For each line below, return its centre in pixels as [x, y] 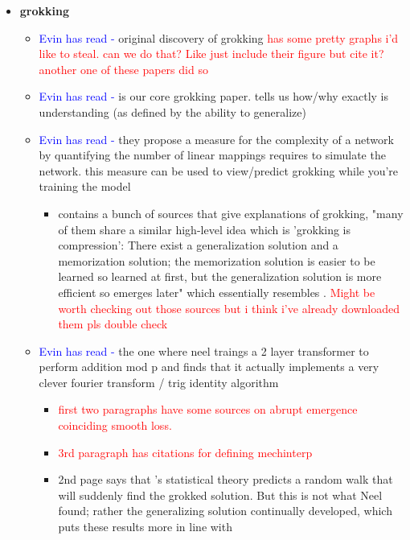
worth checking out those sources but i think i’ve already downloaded [229, 308]
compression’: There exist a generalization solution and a [198, 245]
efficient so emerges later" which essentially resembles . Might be [217, 292]
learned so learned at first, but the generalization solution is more [220, 276]
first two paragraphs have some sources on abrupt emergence [208, 409]
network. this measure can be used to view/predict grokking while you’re [219, 170]
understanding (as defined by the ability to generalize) [172, 111]
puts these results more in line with [145, 527]
